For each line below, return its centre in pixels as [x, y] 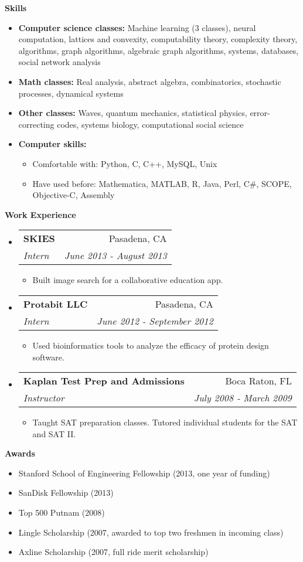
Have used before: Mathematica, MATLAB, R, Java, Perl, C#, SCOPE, [162, 183]
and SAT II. [54, 433]
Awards [20, 453]
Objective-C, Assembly [74, 195]
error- [260, 113]
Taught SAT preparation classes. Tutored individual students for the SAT [165, 422]
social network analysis [59, 62]
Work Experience [40, 214]
